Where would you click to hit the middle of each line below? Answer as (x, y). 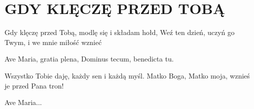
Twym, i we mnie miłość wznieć (53, 42)
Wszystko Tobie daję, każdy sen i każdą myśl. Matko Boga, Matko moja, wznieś (127, 75)
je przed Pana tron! (34, 85)
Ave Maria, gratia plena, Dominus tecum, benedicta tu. (89, 59)
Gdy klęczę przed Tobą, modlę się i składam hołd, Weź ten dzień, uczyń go (119, 32)
